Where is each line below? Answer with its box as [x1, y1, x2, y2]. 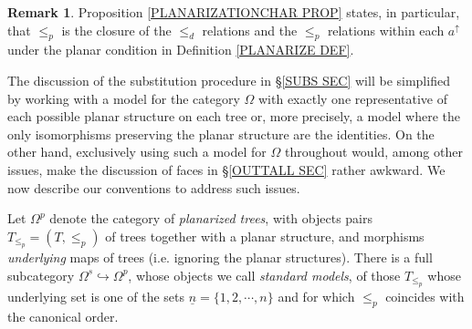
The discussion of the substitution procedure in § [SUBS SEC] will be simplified [7, 70, 450, 89]
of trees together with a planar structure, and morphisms [105, 226, 425, 245]
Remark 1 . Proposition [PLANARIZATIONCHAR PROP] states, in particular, [7, 3, 460, 21]
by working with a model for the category [7, 88, 240, 108]
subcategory [7, 265, 75, 284]
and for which [278, 287, 355, 306]
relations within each [327, 20, 445, 39]
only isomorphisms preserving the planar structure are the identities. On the [7, 124, 435, 143]
